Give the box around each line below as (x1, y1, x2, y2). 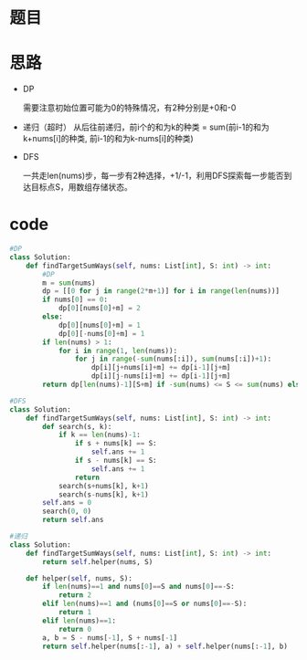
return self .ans (42, 516, 104, 525)
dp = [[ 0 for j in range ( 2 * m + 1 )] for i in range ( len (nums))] (42, 287, 281, 296)
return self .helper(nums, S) (42, 557, 153, 566)
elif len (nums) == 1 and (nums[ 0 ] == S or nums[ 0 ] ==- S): (42, 599, 248, 609)
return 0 (58, 624, 92, 634)
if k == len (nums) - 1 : (58, 430, 142, 440)
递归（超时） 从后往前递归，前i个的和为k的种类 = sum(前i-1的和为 (22, 121, 270, 132)
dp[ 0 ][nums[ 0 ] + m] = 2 (58, 304, 142, 313)
